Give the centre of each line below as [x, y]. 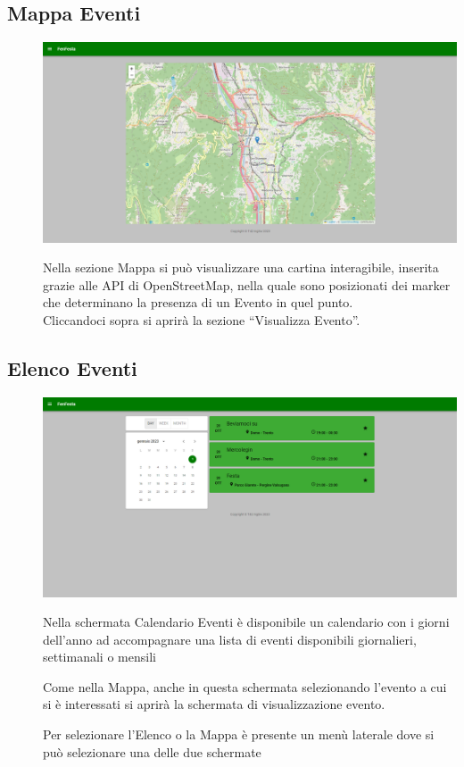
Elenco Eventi [72, 367]
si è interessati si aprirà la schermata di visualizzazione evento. [214, 704]
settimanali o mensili [99, 657]
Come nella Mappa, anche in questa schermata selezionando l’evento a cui [245, 686]
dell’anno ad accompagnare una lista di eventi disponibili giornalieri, [230, 639]
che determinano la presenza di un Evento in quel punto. [198, 302]
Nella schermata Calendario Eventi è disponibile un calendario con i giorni [246, 622]
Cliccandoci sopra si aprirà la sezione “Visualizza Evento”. [202, 319]
